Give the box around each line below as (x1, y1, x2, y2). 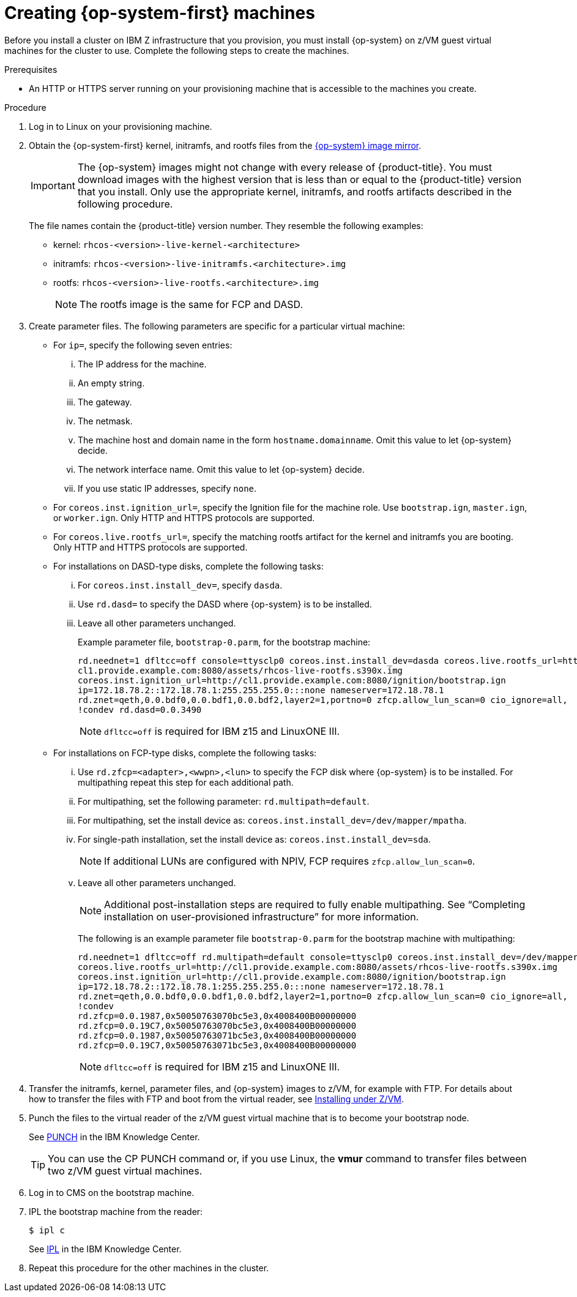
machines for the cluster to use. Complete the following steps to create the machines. (4, 45, 349, 56)
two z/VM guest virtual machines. (48, 1164, 203, 1177)
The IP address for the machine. (78, 358, 207, 369)
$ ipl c (29, 1225, 65, 1235)
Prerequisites (4, 64, 58, 75)
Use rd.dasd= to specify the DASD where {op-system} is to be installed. (78, 598, 372, 609)
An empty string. (78, 377, 145, 388)
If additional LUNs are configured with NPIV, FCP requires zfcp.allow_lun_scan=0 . (104, 854, 475, 867)
